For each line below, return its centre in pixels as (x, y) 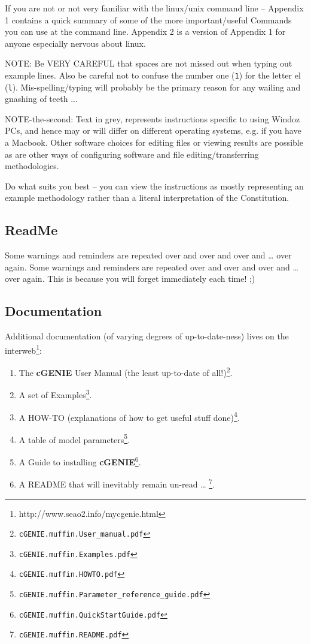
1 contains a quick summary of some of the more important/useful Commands (148, 19)
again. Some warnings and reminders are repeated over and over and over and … (152, 267)
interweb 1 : (23, 349)
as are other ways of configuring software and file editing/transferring (132, 154)
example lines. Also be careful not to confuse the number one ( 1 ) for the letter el (153, 75)
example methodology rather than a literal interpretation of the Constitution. (147, 198)
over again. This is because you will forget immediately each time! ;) (130, 279)
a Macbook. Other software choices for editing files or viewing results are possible (154, 142)
